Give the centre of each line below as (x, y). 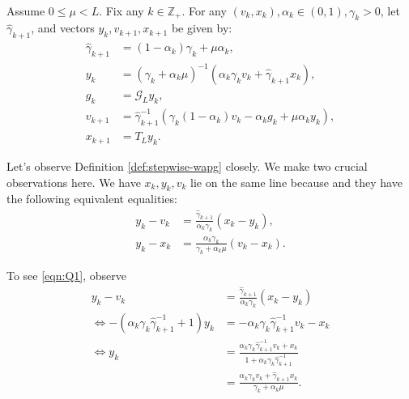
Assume (26, 10)
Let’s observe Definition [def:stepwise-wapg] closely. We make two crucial (187, 166)
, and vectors (63, 28)
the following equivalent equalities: (92, 199)
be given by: (202, 28)
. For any (204, 10)
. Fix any (121, 10)
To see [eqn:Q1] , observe (66, 275)
